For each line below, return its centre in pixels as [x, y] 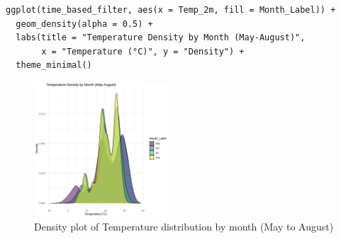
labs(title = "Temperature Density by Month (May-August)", [161, 38]
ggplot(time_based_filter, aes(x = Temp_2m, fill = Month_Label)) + [171, 10]
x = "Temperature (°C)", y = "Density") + [143, 51]
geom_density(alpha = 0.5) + [84, 24]
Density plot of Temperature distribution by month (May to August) [184, 227]
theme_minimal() [54, 65]
